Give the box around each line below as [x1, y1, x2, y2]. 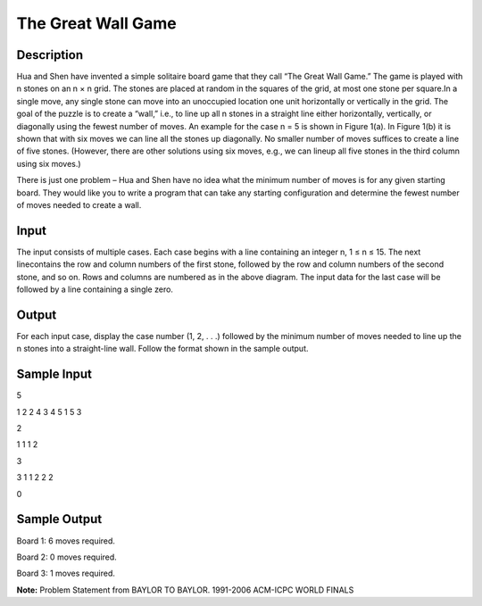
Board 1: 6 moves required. [16, 535, 116, 546]
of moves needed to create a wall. [16, 199, 142, 210]
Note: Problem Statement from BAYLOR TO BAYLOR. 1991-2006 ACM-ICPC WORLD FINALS [16, 585, 354, 595]
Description [16, 47, 84, 62]
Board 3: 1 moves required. [16, 568, 116, 579]
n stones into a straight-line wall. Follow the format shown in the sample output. [16, 344, 309, 354]
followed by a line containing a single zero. [16, 284, 174, 295]
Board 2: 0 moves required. [16, 552, 118, 562]
